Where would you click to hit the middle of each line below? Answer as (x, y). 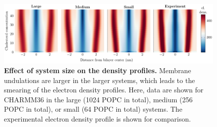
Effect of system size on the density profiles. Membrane (98, 70)
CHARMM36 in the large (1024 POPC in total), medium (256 (98, 99)
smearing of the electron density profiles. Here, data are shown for (104, 90)
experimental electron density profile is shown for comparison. (97, 119)
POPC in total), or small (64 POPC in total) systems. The (93, 109)
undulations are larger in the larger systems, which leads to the (100, 80)
